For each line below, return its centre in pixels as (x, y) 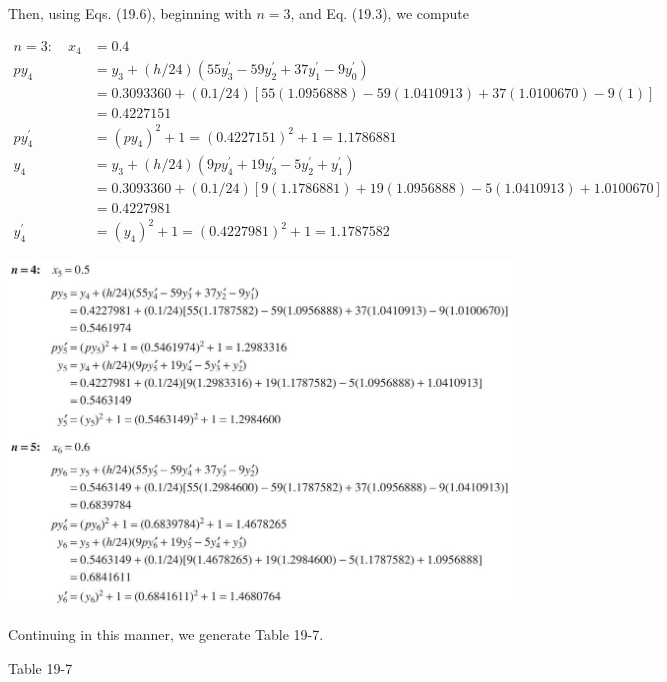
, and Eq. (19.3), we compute (379, 13)
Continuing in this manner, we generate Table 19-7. (166, 633)
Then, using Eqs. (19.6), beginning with (130, 13)
